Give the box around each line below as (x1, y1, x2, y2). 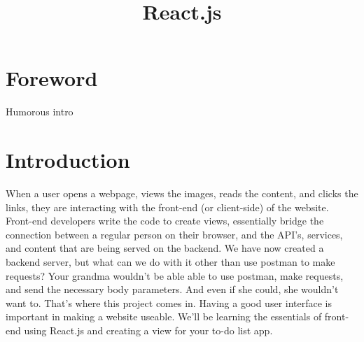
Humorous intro (6, 104, 73, 119)
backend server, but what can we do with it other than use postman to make (6, 255, 335, 269)
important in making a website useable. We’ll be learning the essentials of (6, 309, 322, 324)
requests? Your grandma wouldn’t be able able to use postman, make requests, (6, 268, 344, 283)
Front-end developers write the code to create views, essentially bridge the (6, 213, 324, 228)
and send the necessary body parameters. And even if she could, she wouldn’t (6, 282, 339, 297)
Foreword (6, 64, 98, 92)
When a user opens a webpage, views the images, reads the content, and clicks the (6, 186, 358, 201)
